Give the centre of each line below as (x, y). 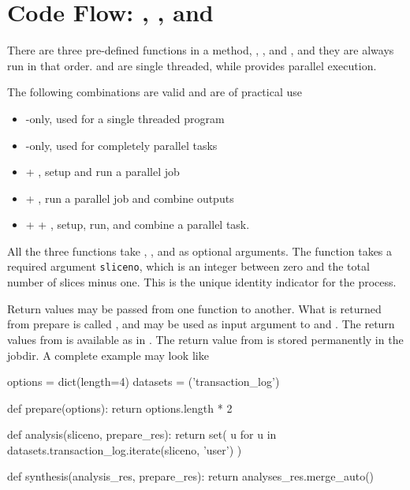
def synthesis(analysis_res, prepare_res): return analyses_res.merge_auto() (191, 476)
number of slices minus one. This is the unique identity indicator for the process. (202, 282)
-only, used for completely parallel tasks (121, 145)
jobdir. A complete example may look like (108, 355)
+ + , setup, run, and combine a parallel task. (138, 224)
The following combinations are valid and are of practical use (155, 92)
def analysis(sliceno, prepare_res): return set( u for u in (142, 434)
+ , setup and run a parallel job (102, 172)
